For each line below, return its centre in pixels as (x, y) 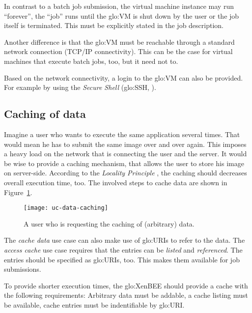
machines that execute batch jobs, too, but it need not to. (91, 61)
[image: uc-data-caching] (66, 208)
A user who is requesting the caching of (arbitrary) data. (109, 223)
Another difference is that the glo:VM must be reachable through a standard (119, 42)
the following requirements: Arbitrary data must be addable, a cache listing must (126, 295)
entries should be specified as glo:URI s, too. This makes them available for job (122, 259)
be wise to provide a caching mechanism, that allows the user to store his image (124, 163)
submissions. (23, 269)
